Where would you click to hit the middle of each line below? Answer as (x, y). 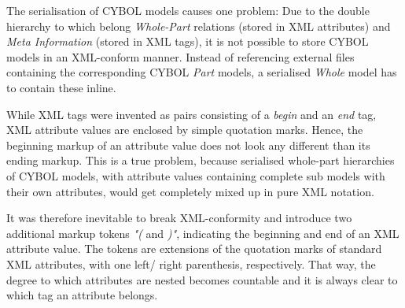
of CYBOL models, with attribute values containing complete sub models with (196, 175)
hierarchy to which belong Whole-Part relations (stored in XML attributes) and (199, 26)
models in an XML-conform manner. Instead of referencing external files (180, 56)
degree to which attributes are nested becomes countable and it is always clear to (202, 279)
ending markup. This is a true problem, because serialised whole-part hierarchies (201, 160)
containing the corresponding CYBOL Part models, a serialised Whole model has (202, 72)
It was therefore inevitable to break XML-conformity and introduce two (179, 218)
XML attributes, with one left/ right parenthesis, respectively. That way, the (191, 263)
